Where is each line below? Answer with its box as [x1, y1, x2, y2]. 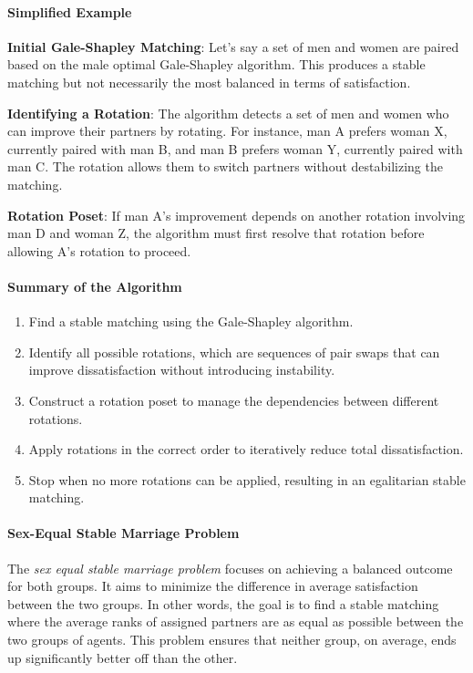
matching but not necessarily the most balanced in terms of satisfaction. [7, 72, 411, 91]
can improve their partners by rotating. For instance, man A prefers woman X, [7, 121, 447, 140]
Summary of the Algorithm [7, 276, 182, 295]
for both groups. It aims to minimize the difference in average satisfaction [7, 576, 418, 595]
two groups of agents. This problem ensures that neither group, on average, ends [7, 630, 457, 649]
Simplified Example [7, 2, 132, 21]
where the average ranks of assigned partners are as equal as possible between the [7, 612, 464, 631]
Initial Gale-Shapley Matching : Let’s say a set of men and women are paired [7, 36, 459, 56]
